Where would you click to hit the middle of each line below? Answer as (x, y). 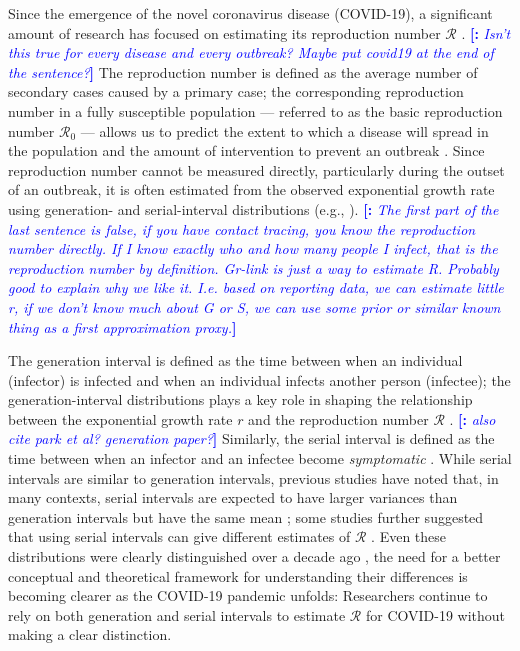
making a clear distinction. (90, 634)
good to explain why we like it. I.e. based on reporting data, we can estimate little (256, 287)
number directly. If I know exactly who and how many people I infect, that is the (253, 248)
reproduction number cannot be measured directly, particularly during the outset (256, 169)
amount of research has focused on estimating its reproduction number (224, 32)
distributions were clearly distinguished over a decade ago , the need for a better (254, 556)
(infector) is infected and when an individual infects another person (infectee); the (259, 379)
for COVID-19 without (435, 614)
